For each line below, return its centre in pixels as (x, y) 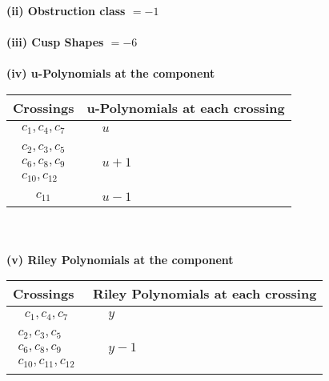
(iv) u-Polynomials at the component (111, 73)
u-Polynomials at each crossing (186, 107)
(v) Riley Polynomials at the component (120, 259)
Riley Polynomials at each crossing (205, 294)
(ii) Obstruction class (66, 10)
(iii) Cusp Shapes (55, 42)
